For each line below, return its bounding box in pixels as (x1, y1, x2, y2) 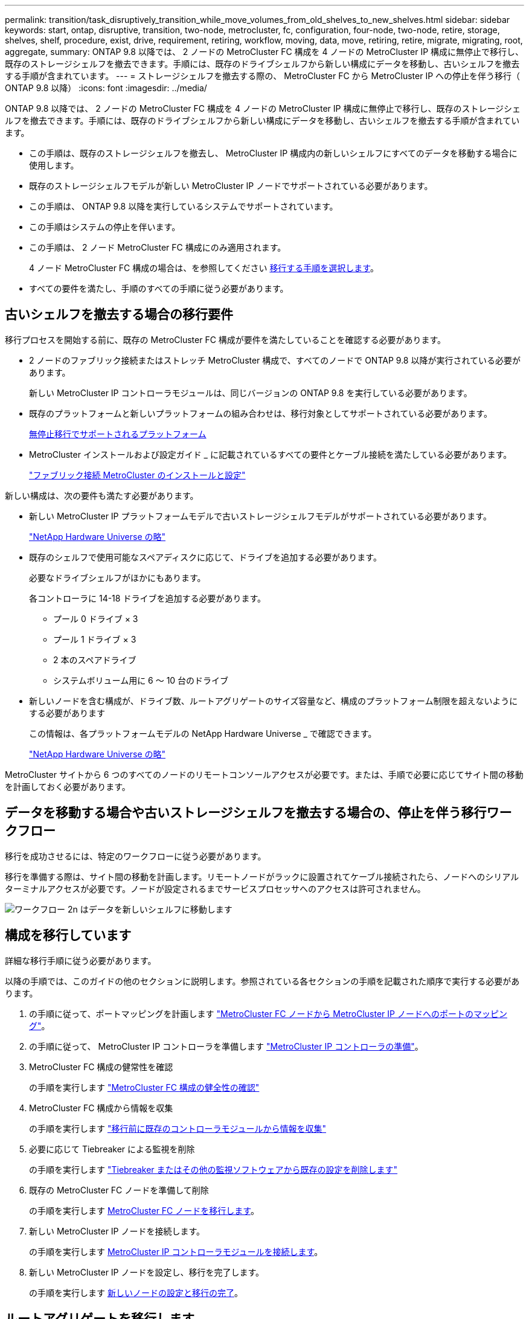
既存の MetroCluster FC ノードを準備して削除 (29, 1184, 209, 1195)
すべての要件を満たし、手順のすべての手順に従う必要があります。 (29, 283, 289, 294)
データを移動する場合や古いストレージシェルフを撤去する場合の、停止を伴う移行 (5, 805, 487, 821)
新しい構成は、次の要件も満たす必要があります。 (5, 490, 199, 501)
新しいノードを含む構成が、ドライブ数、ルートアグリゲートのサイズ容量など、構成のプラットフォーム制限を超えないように (29, 695, 518, 706)
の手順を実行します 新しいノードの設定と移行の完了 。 (29, 1287, 243, 1298)
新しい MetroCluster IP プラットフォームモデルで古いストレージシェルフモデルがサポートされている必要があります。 (29, 510, 492, 521)
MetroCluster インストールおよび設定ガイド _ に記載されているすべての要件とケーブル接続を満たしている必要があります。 (29, 449, 512, 460)
